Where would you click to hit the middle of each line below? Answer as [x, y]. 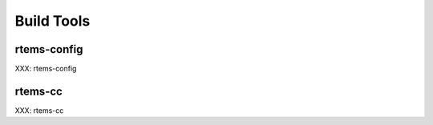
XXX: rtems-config [46, 69]
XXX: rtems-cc [39, 110]
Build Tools [53, 21]
